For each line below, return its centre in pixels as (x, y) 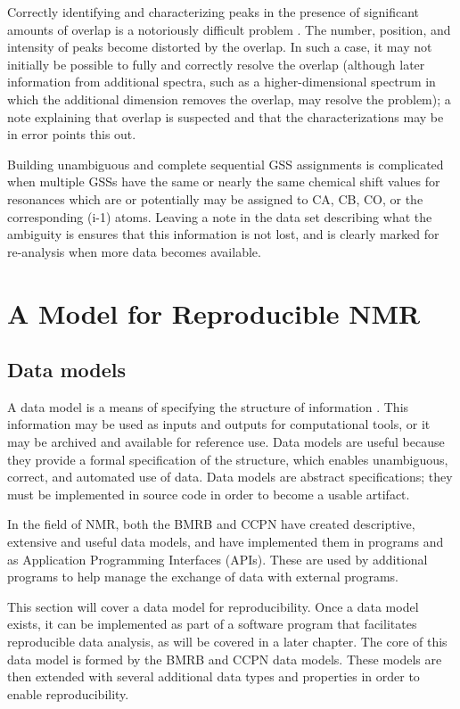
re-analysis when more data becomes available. (134, 251)
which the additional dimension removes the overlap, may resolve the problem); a (229, 99)
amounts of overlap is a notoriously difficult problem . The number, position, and (229, 29)
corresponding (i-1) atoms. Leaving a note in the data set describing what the (220, 216)
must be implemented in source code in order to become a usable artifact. (209, 494)
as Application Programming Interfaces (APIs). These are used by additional (218, 559)
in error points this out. (72, 134)
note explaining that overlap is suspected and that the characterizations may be (226, 116)
